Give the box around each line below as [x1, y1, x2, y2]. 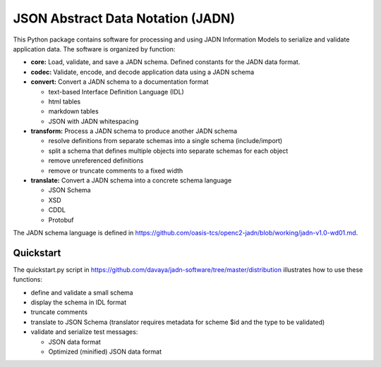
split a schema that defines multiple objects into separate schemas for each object [48, 147, 289, 155]
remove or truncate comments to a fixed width [48, 166, 183, 175]
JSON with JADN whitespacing [48, 117, 139, 125]
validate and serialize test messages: [30, 328, 138, 336]
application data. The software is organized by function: [13, 44, 176, 53]
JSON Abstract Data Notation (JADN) [13, 11, 236, 26]
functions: [13, 275, 42, 284]
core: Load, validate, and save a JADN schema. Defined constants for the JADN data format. [30, 58, 301, 66]
